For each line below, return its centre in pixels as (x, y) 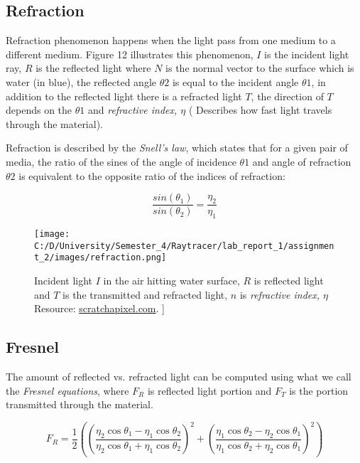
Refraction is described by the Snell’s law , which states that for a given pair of (177, 148)
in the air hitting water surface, (171, 280)
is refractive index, (280, 294)
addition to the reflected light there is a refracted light (124, 96)
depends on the (39, 110)
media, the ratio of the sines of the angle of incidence (121, 161)
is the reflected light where (93, 68)
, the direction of (287, 96)
